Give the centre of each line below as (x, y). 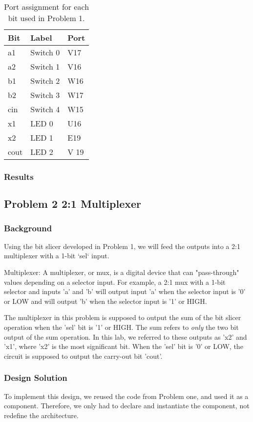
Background (28, 228)
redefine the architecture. (41, 415)
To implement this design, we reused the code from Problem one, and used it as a (126, 396)
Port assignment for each (47, 7)
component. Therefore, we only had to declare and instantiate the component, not (127, 406)
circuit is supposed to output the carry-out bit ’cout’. (83, 356)
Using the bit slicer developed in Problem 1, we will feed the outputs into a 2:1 (122, 246)
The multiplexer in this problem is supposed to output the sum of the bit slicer (123, 317)
